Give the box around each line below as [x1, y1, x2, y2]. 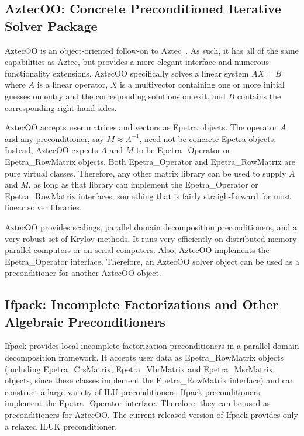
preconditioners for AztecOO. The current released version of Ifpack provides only [5, 409, 298, 421]
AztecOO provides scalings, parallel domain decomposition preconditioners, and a [5, 220, 297, 233]
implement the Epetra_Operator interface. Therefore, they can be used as [5, 397, 271, 409]
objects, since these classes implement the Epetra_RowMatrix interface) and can [5, 374, 295, 386]
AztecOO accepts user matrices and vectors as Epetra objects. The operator [5, 121, 278, 133]
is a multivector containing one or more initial [119, 78, 285, 91]
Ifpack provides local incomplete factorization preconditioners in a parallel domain [5, 340, 299, 352]
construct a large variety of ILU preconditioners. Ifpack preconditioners [5, 385, 260, 397]
